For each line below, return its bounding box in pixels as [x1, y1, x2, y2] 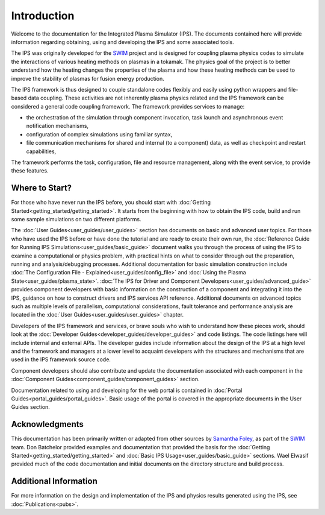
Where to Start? [11, 183, 72, 193]
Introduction [11, 9, 75, 22]
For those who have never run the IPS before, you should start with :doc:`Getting [11, 199, 211, 206]
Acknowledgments [11, 419, 84, 429]
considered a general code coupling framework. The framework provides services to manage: [11, 103, 245, 110]
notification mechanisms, [26, 122, 89, 130]
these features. [11, 167, 49, 174]
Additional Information [11, 476, 97, 487]
